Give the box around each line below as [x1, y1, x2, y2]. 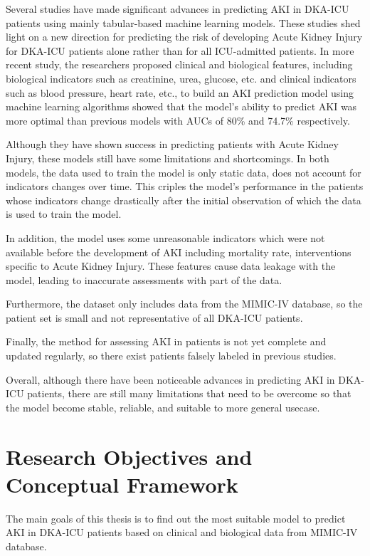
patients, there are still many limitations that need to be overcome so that [27, 386, 351, 401]
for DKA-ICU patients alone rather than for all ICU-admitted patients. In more [6, 43, 354, 58]
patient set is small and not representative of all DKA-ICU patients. [6, 310, 303, 325]
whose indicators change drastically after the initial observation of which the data [6, 192, 361, 207]
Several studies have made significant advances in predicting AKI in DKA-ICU [6, 1, 349, 16]
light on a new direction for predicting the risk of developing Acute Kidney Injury [6, 29, 363, 44]
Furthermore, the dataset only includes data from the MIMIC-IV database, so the [6, 296, 363, 311]
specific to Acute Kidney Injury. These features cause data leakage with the [6, 258, 336, 273]
